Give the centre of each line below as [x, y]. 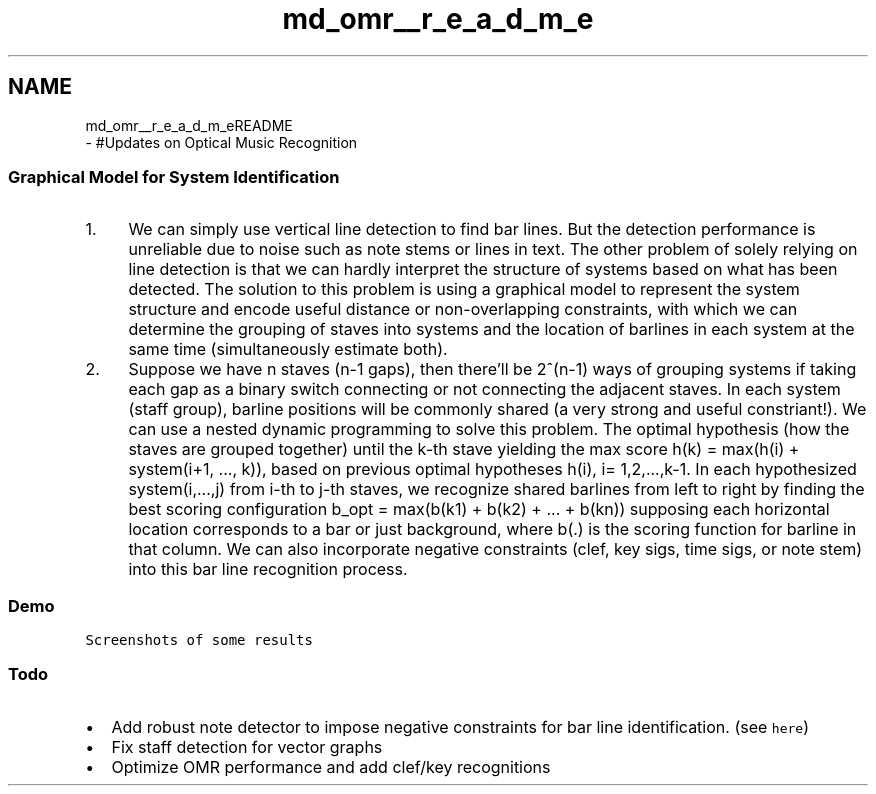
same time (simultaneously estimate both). [288, 349]
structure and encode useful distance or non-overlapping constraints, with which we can [463, 309]
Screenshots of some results [199, 640]
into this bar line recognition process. [268, 569]
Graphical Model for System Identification [174, 176]
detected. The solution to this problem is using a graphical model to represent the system [464, 289]
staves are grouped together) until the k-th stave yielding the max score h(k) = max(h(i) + [464, 449]
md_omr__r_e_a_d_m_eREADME [189, 125]
